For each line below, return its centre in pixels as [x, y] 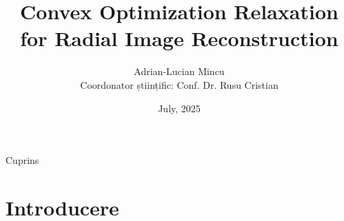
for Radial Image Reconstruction [179, 38]
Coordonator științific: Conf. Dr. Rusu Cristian [179, 84]
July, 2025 [179, 108]
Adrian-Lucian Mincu [179, 71]
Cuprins [22, 160]
